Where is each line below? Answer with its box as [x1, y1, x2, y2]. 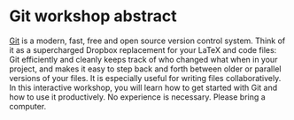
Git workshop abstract [9, 6, 177, 26]
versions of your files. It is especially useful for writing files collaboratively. [9, 72, 282, 83]
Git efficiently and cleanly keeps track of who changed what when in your [9, 54, 278, 64]
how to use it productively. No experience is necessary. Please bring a [9, 91, 266, 102]
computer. [9, 101, 47, 111]
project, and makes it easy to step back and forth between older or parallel [9, 64, 282, 74]
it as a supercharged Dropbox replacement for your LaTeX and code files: [9, 44, 277, 55]
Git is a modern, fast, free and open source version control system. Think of [9, 35, 286, 46]
